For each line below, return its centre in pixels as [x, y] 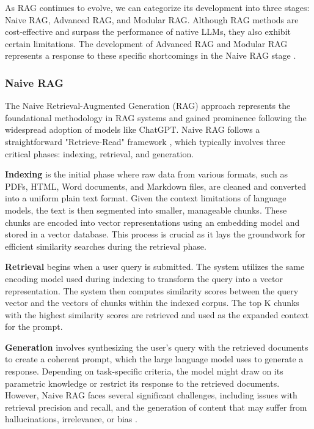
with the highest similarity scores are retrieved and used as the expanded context [157, 314]
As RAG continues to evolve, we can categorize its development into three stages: [157, 7]
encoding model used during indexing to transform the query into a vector [144, 278]
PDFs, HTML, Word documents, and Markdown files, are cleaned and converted [156, 186]
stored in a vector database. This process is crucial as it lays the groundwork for [155, 234]
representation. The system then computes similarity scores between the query [152, 290]
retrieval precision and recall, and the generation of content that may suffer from [156, 407]
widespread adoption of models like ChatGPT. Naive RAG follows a [133, 129]
